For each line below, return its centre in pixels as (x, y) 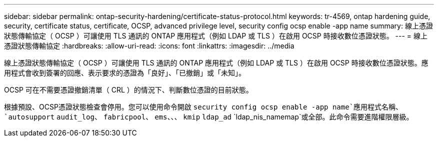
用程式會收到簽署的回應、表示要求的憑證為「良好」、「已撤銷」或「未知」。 (125, 73)
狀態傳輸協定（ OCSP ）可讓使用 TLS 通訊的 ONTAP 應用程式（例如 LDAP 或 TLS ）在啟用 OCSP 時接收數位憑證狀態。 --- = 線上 (216, 36)
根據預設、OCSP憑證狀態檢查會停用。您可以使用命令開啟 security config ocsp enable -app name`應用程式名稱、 (203, 107)
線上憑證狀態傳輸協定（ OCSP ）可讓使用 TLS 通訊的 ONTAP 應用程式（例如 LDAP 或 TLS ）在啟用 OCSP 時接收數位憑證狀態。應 (216, 63)
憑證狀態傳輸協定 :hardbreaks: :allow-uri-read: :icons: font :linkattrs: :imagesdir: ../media (149, 46)
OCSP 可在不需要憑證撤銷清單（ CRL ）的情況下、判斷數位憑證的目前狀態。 (128, 90)
